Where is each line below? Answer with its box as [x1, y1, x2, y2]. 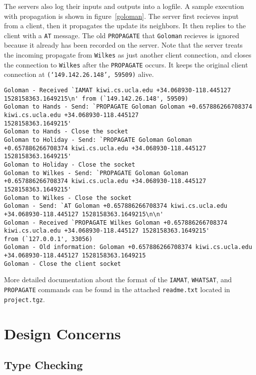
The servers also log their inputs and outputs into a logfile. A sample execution [4, 1, 244, 11]
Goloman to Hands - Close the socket [4, 128, 128, 135]
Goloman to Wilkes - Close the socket [4, 194, 132, 201]
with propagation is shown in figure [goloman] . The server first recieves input [4, 10, 239, 21]
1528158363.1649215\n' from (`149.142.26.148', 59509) [4, 95, 189, 102]
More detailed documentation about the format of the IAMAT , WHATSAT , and [4, 274, 232, 285]
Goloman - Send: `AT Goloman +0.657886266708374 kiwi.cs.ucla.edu [4, 202, 228, 210]
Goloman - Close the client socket [4, 260, 121, 267]
